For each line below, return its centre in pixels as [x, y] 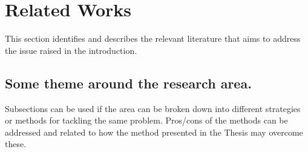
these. [16, 144]
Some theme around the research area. [128, 83]
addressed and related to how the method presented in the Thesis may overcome [154, 132]
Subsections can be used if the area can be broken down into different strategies [153, 108]
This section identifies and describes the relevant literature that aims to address [153, 38]
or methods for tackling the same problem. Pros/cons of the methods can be [146, 120]
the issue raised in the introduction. [71, 50]
